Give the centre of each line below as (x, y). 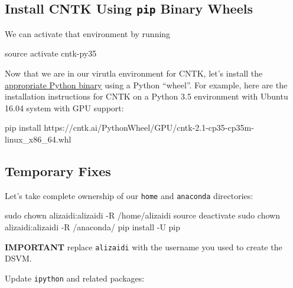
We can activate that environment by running (88, 33)
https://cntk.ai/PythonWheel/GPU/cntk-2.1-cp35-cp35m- (149, 128)
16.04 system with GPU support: (64, 107)
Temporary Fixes (58, 171)
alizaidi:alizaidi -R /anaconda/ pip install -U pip (93, 226)
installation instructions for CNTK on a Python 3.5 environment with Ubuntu (146, 96)
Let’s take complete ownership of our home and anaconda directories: (129, 195)
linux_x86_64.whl (38, 139)
